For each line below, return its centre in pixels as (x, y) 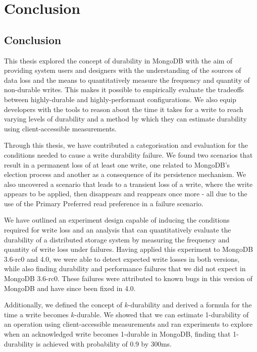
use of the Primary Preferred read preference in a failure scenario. (104, 203)
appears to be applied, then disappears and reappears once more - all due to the (126, 194)
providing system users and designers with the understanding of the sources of (123, 70)
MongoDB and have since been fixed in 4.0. (70, 288)
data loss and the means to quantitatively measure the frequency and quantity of (127, 80)
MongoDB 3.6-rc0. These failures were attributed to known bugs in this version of (128, 278)
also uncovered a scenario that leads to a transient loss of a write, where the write (128, 184)
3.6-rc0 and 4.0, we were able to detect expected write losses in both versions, (122, 259)
